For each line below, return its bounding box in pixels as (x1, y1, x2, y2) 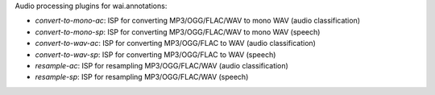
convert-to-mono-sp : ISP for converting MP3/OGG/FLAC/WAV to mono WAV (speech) (35, 27, 321, 36)
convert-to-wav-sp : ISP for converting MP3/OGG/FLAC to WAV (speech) (35, 49, 276, 60)
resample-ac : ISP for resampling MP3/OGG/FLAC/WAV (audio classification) (35, 60, 289, 70)
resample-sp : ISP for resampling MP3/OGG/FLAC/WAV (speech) (35, 72, 249, 82)
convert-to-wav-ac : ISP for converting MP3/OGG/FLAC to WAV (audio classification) (35, 39, 316, 48)
